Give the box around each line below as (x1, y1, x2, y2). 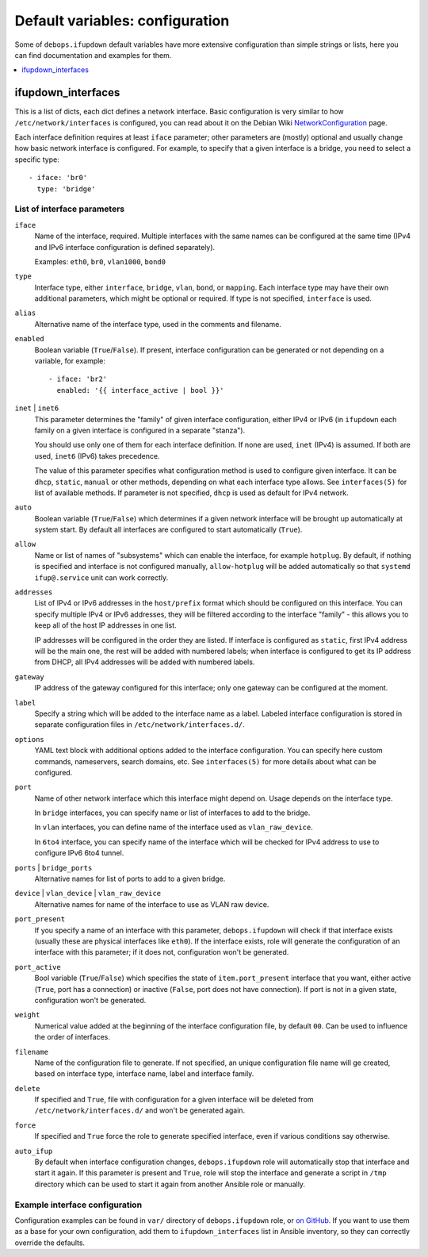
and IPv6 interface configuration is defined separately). (34, 242, 216, 252)
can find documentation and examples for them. (14, 50, 172, 60)
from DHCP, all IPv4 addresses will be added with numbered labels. (34, 657, 255, 667)
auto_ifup (14, 1147, 53, 1155)
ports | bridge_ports (14, 863, 93, 872)
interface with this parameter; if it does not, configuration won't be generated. (34, 948, 289, 957)
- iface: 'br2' (48, 375, 108, 384)
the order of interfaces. (34, 1032, 111, 1042)
